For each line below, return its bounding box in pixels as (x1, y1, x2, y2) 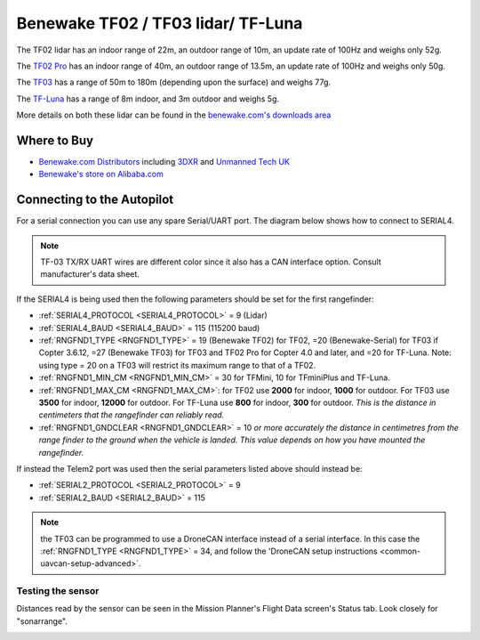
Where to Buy (16, 133, 93, 148)
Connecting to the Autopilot (16, 192, 174, 207)
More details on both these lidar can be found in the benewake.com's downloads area (16, 109, 332, 120)
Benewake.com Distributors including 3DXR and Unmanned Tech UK (38, 157, 291, 167)
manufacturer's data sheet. (40, 269, 140, 279)
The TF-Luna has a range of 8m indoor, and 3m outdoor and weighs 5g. (16, 93, 280, 104)
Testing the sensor (16, 585, 100, 597)
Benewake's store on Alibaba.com (38, 169, 164, 180)
